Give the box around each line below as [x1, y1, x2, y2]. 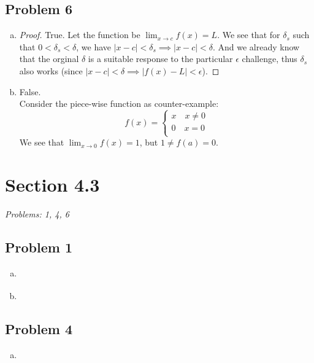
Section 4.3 [5, 172, 100, 197]
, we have [76, 40, 112, 53]
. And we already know [212, 40, 300, 53]
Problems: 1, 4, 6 [5, 208, 69, 221]
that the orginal [19, 52, 79, 65]
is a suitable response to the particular [88, 52, 233, 65]
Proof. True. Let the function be [19, 28, 140, 41]
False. [19, 85, 41, 98]
